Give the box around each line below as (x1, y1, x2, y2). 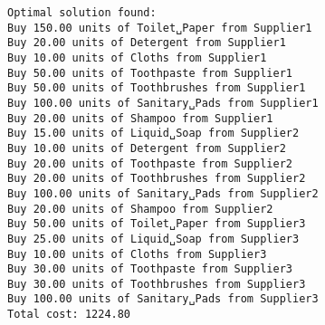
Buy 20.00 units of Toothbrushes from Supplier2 (7, 172, 306, 186)
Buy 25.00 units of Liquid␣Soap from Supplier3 (7, 232, 300, 245)
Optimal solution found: (7, 6, 157, 19)
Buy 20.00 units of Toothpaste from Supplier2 (7, 157, 292, 170)
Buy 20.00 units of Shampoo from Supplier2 (7, 202, 273, 215)
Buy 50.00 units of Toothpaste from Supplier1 (7, 66, 292, 80)
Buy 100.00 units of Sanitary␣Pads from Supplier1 (7, 96, 319, 110)
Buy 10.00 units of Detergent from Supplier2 (7, 141, 286, 155)
